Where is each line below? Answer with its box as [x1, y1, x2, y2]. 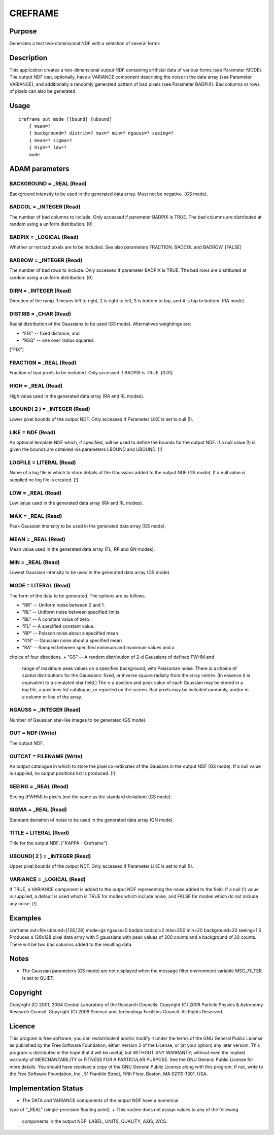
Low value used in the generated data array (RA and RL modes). [9, 500, 144, 506]
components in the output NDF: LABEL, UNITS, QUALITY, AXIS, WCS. [22, 1118, 167, 1124]
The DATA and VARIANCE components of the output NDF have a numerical [22, 1097, 179, 1103]
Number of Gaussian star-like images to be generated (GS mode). [9, 717, 147, 723]
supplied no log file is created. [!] [9, 477, 79, 483]
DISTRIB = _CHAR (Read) [9, 310, 71, 317]
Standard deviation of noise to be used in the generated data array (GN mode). [9, 817, 175, 823]
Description [9, 53, 48, 62]
